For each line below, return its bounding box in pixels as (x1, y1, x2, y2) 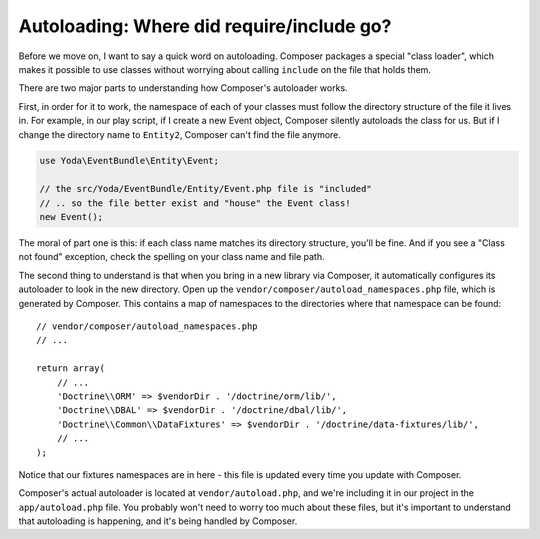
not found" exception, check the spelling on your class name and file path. (18, 251, 325, 263)
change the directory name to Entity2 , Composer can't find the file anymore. (18, 128, 342, 140)
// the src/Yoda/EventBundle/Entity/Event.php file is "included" (39, 183, 372, 195)
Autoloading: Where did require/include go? (18, 15, 392, 37)
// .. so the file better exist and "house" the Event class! (39, 197, 351, 209)
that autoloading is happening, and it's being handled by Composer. (18, 515, 298, 527)
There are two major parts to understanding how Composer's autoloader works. (18, 82, 349, 94)
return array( (36, 363, 105, 374)
